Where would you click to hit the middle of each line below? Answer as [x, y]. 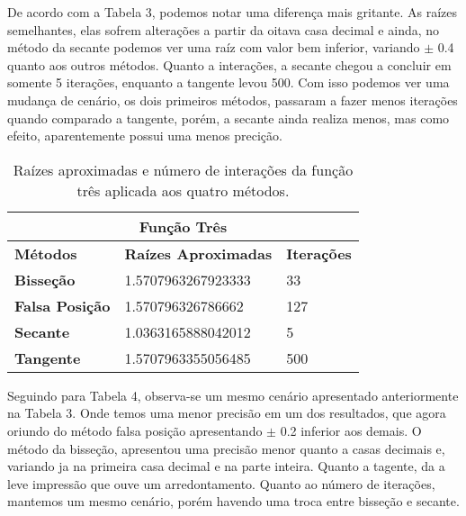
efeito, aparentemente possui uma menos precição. [145, 136]
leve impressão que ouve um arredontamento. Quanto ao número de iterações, [221, 483]
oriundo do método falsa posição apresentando [135, 430]
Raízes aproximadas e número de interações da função [183, 169]
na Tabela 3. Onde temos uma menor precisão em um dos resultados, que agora [227, 413]
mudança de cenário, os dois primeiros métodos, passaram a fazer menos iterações [233, 100]
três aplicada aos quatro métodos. [183, 190]
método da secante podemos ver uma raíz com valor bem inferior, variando [214, 47]
